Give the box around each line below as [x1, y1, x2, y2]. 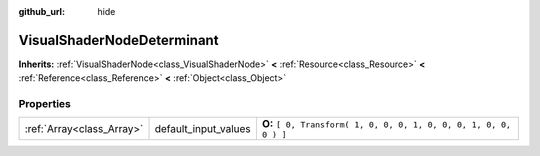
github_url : [18, 6, 65, 17]
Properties [18, 97, 72, 111]
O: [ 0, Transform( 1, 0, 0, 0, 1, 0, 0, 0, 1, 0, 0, [261, 117, 512, 131]
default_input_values [154, 121, 252, 135]
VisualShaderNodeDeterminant [18, 31, 219, 49]
